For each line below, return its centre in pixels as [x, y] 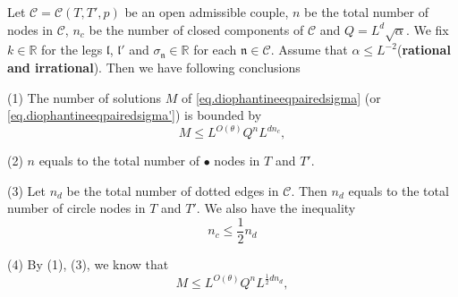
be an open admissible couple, [207, 12]
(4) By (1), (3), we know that [88, 264]
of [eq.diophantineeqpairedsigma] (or [281, 97]
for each [215, 50]
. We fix [427, 29]
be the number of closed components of [196, 29]
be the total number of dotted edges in [173, 190]
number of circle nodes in [76, 208]
